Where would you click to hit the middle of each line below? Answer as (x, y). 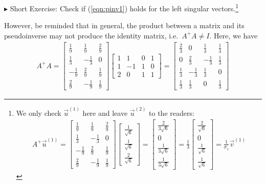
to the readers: (172, 113)
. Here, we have (234, 35)
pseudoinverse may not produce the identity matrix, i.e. (91, 35)
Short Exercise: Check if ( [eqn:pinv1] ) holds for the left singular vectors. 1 (124, 7)
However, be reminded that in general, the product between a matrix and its (124, 25)
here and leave (105, 113)
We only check (39, 113)
